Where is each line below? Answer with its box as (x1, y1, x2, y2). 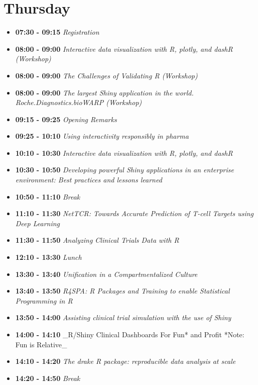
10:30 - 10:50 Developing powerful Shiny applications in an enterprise (15, 164, 234, 175)
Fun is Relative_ (15, 339, 67, 349)
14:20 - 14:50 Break (15, 372, 80, 383)
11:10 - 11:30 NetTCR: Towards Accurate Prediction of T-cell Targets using (15, 208, 254, 219)
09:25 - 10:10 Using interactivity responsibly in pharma (15, 131, 189, 141)
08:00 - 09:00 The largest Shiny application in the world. (15, 87, 194, 98)
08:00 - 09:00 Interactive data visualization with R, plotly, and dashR (15, 43, 233, 54)
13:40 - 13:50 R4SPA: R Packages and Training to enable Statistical (15, 285, 230, 296)
